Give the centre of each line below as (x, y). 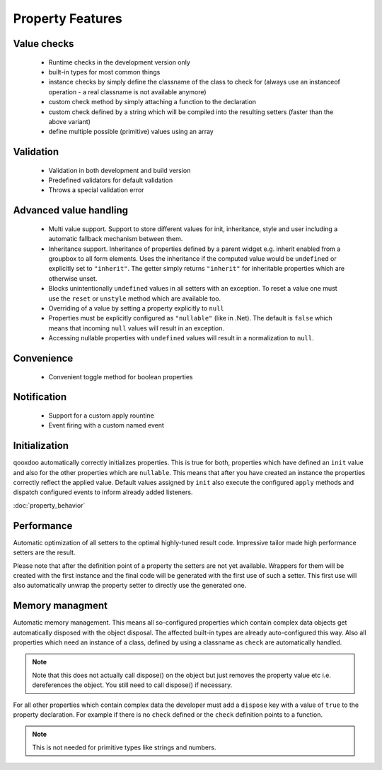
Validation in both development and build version (120, 170)
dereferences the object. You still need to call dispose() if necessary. (132, 685)
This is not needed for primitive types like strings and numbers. (124, 747)
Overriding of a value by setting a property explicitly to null (136, 308)
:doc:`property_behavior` (49, 505)
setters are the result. (44, 552)
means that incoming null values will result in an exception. (137, 328)
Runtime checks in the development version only (120, 62)
